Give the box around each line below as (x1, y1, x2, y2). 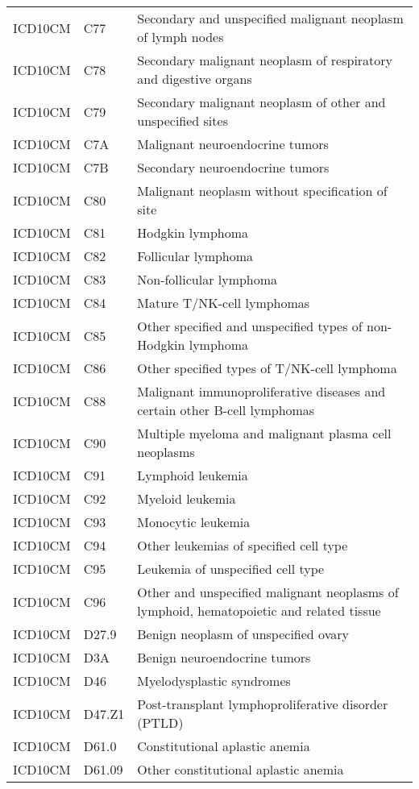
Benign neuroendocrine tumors (137, 648, 311, 666)
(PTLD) (137, 713, 184, 732)
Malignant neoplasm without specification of (137, 181, 388, 200)
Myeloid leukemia (137, 489, 236, 508)
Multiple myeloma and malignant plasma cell (137, 424, 392, 442)
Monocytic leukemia (137, 513, 251, 531)
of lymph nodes (137, 27, 224, 46)
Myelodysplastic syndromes (137, 671, 291, 690)
